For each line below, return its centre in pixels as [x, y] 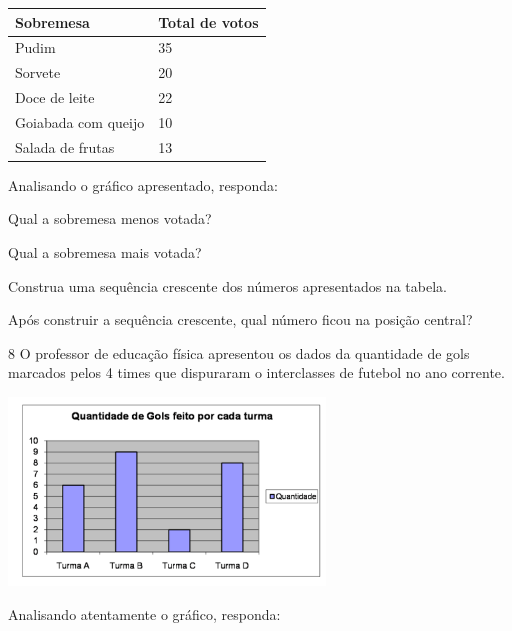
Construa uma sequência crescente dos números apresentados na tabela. [227, 285]
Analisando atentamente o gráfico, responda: [144, 613]
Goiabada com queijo [80, 121]
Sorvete [38, 72]
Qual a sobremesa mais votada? [105, 252]
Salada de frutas [65, 146]
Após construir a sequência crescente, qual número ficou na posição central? [240, 319]
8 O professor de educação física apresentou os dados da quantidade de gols [239, 352]
